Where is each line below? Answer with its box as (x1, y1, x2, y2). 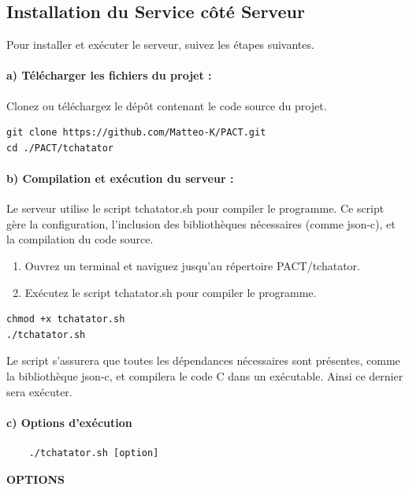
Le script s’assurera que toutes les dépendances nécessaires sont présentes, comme (6, 352, 400, 369)
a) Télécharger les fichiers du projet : (6, 67, 212, 84)
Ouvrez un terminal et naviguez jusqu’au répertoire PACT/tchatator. (24, 257, 361, 273)
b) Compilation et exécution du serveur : (6, 169, 234, 186)
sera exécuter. (6, 383, 73, 399)
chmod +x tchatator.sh (6, 314, 125, 325)
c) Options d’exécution (6, 414, 132, 430)
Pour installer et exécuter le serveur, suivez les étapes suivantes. (6, 36, 314, 53)
